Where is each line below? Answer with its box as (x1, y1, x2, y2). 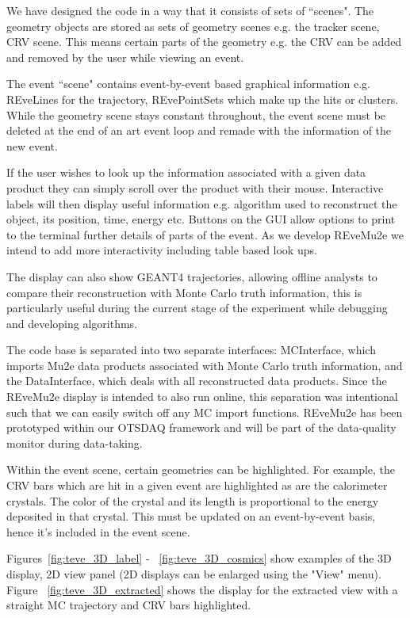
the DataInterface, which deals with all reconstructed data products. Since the (6, 372, 387, 389)
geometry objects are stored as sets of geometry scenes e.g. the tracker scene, (6, 17, 380, 34)
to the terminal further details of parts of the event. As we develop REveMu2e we (6, 226, 404, 242)
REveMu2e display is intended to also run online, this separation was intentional (6, 388, 398, 405)
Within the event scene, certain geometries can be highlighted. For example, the (6, 461, 396, 478)
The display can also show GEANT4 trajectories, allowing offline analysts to (6, 268, 377, 284)
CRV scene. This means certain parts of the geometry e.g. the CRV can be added (6, 33, 402, 50)
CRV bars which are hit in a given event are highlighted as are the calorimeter (6, 477, 388, 494)
